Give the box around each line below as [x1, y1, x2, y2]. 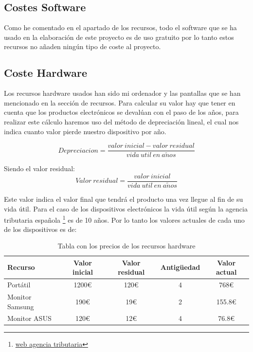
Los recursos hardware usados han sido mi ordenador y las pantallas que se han [4, 88, 241, 98]
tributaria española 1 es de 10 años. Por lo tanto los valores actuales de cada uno [4, 213, 245, 225]
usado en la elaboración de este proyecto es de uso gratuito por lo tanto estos [4, 32, 234, 42]
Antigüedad [160, 262, 200, 272]
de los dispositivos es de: [4, 224, 77, 234]
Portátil [7, 280, 31, 290]
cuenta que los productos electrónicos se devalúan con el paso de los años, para [4, 107, 239, 117]
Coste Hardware [4, 65, 88, 80]
